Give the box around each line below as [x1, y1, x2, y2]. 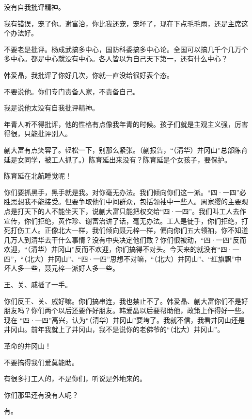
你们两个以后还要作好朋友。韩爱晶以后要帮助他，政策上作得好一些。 [31, 305, 248, 315]
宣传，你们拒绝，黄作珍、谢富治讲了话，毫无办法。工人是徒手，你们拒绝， [4, 215, 241, 226]
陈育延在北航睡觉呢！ [4, 171, 72, 181]
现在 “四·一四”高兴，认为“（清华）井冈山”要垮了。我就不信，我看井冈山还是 [4, 314, 245, 325]
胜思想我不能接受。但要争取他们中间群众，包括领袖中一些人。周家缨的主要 [4, 196, 241, 207]
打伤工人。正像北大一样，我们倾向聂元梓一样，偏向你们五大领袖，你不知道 [10, 225, 248, 235]
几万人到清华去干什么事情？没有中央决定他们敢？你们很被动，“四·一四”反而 [4, 234, 247, 244]
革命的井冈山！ [4, 341, 51, 351]
